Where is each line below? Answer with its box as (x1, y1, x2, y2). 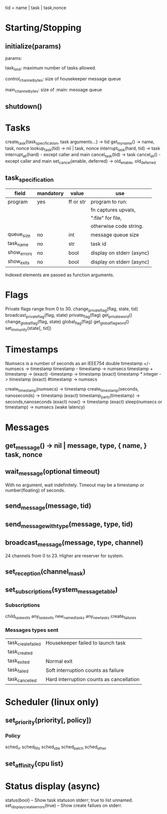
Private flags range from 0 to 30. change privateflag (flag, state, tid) (5, 306, 139, 313)
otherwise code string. (90, 222, 144, 229)
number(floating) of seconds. (5, 487, 66, 493)
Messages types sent (5, 626, 59, 633)
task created (7, 648, 33, 656)
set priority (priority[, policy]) (5, 716, 92, 726)
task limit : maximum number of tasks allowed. (5, 65, 96, 72)
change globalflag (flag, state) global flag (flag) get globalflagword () (5, 319, 130, 326)
